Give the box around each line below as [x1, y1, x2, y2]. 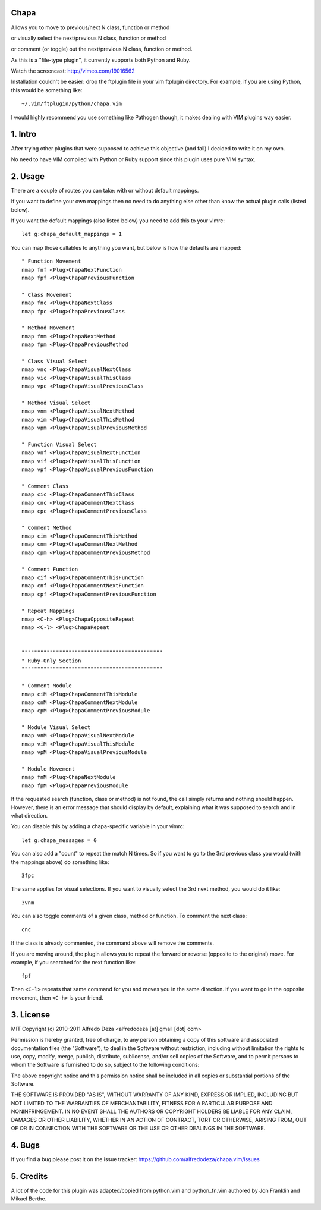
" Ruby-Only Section [21, 657, 81, 664]
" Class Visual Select [21, 357, 88, 364]
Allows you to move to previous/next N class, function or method [11, 24, 170, 31]
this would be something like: [11, 86, 83, 93]
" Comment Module [21, 683, 72, 689]
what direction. [11, 812, 48, 819]
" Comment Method [21, 524, 72, 531]
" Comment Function [21, 565, 78, 573]
